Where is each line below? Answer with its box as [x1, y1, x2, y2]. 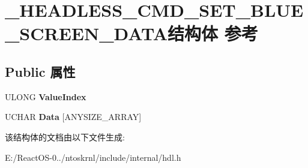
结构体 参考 [168, 21, 258, 46]
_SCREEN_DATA [5, 21, 168, 46]
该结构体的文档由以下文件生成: [5, 130, 125, 143]
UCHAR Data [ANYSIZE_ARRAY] [5, 110, 142, 123]
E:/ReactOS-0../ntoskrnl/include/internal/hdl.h [5, 151, 181, 163]
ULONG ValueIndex [5, 90, 86, 103]
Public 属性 [5, 62, 76, 80]
